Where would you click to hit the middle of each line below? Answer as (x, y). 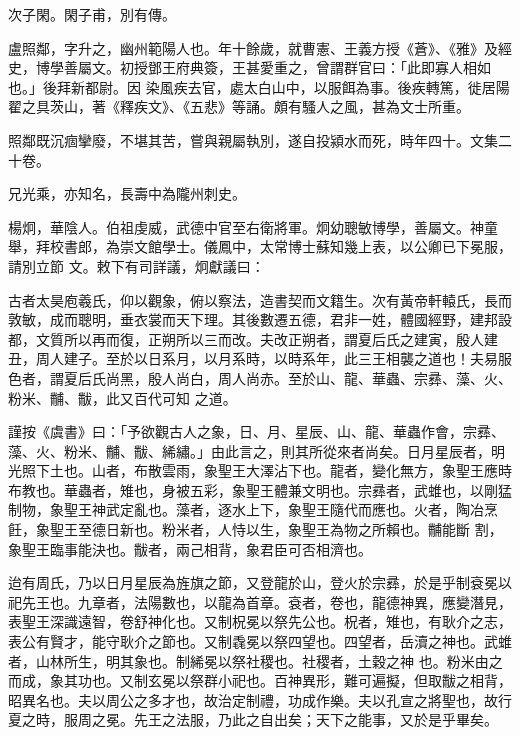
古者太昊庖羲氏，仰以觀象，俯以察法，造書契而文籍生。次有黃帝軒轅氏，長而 (260, 299)
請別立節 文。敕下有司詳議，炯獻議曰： (136, 265)
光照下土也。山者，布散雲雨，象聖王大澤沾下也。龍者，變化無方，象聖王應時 (260, 470)
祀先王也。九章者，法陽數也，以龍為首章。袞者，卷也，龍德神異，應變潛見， (260, 601)
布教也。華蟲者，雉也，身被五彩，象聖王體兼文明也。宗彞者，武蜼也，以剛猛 (260, 489)
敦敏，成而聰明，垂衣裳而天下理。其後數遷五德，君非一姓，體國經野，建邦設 (260, 319)
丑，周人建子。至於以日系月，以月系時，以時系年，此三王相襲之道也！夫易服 (260, 358)
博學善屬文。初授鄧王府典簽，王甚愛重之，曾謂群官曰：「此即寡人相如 (263, 67)
